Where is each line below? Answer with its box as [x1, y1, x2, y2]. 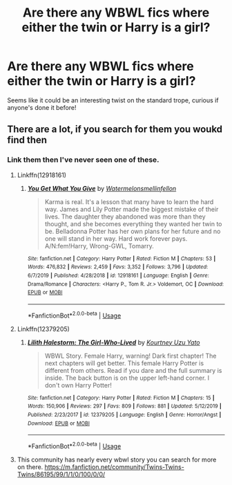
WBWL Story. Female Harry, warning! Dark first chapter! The [44, 351, 217, 360]
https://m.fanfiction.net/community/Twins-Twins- [44, 462, 184, 471]
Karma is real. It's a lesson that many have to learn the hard [44, 197, 214, 205]
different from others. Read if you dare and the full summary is [44, 366, 222, 374]
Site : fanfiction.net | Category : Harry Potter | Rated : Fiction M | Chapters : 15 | [27, 394, 215, 401]
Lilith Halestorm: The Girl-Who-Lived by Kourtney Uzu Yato [27, 338, 200, 347]
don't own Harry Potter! [44, 381, 112, 389]
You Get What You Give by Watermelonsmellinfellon [27, 184, 177, 192]
